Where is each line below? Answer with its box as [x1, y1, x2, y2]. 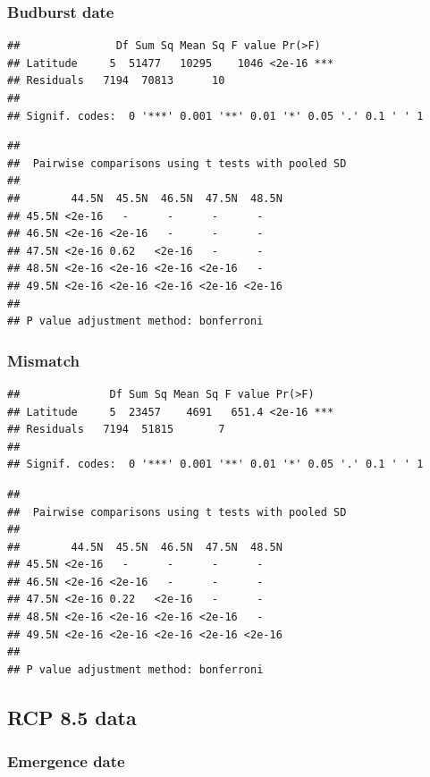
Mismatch [7, 349, 80, 371]
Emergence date [7, 750, 125, 773]
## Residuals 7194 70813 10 [7, 74, 225, 88]
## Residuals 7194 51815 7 [7, 423, 225, 436]
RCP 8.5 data [7, 703, 137, 731]
